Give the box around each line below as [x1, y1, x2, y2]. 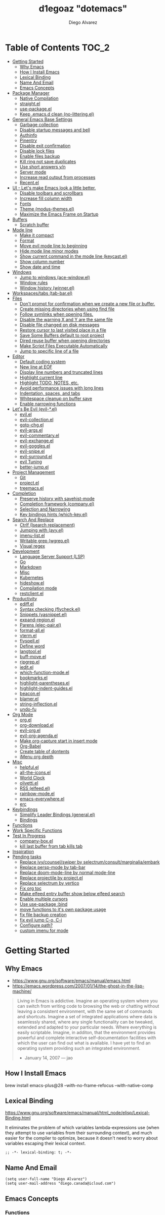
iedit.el [19, 664, 34, 670]
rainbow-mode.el [19, 790, 55, 796]
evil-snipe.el [19, 448, 45, 454]
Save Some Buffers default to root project [19, 332, 105, 338]
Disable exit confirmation [19, 142, 71, 149]
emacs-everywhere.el [19, 796, 65, 802]
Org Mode [12, 711, 33, 717]
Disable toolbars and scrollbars [19, 190, 83, 196]
